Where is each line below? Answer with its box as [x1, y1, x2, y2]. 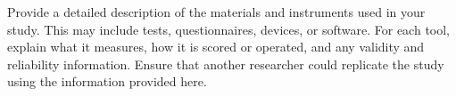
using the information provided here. [7, 72, 207, 91]
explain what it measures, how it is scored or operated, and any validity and [7, 37, 425, 56]
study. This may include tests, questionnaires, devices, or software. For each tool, [7, 20, 451, 38]
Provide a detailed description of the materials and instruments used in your [7, 3, 426, 20]
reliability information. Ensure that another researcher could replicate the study [7, 54, 444, 73]
